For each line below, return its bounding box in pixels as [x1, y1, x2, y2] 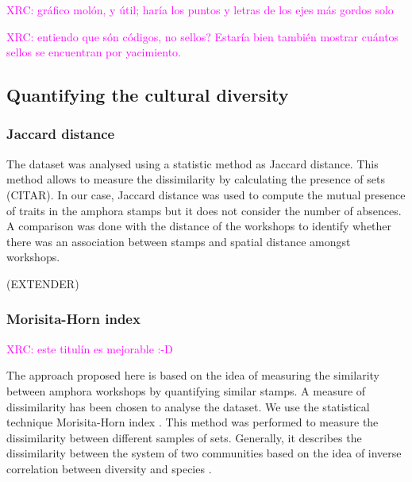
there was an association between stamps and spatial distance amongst [6, 233, 351, 249]
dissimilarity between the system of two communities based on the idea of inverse [6, 445, 402, 461]
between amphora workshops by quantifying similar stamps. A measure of [6, 382, 366, 399]
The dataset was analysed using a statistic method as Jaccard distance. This [6, 155, 379, 172]
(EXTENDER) [6, 275, 79, 291]
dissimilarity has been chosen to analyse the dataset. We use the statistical [6, 398, 370, 415]
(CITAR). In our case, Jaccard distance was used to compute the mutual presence [6, 186, 406, 202]
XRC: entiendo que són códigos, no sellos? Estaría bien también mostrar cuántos [6, 28, 399, 44]
